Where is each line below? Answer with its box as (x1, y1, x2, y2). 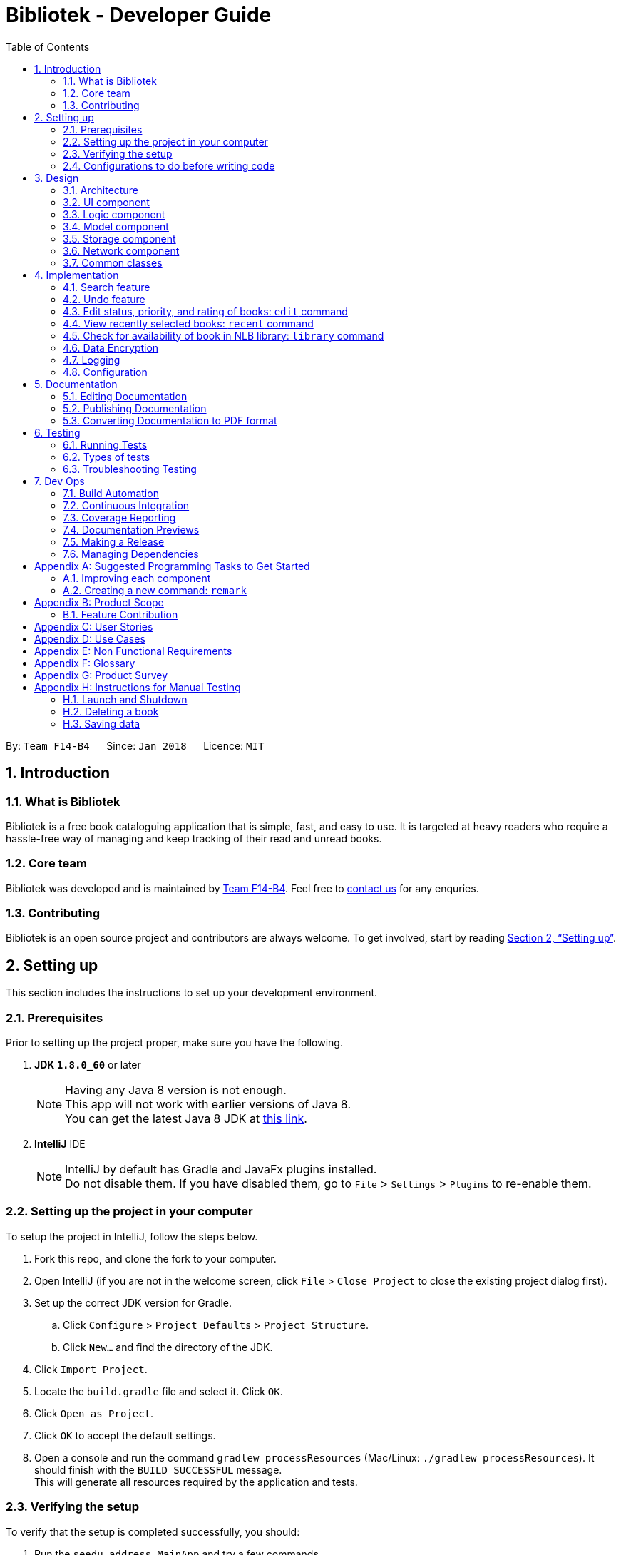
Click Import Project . (34, 1362, 148, 1375)
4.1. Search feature (63, 280, 150, 293)
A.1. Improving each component (63, 571, 211, 584)
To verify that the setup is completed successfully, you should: (6, 1525, 300, 1538)
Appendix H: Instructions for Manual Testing (34, 680, 241, 693)
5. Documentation (34, 377, 118, 390)
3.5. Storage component (63, 232, 176, 245)
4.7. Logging (63, 353, 120, 366)
